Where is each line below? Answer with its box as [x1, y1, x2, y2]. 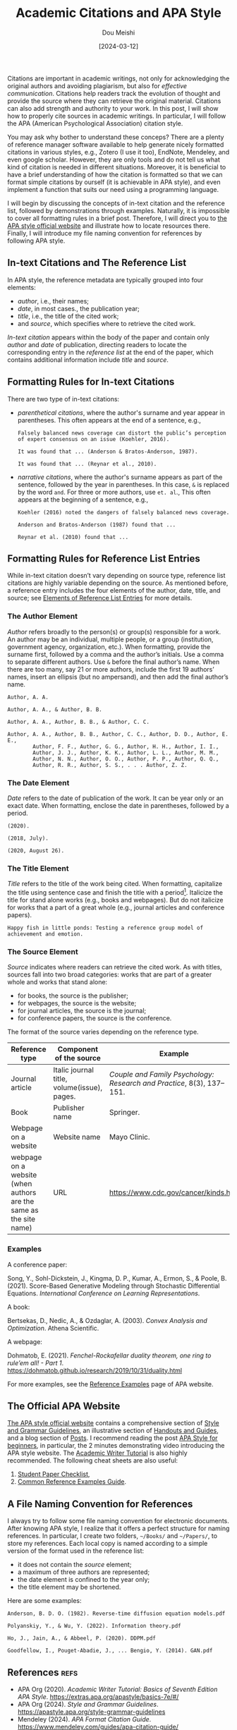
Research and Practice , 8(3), [109, 1078, 206, 1088]
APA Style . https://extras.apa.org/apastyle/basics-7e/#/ [17, 1692, 179, 1701]
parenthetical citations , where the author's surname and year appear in [17, 408, 226, 417]
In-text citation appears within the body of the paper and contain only [7, 333, 210, 341]
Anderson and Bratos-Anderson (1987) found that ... [17, 521, 176, 528]
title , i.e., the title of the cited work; [17, 312, 119, 320]
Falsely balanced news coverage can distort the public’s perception [17, 429, 227, 437]
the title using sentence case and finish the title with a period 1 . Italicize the [7, 887, 224, 897]
